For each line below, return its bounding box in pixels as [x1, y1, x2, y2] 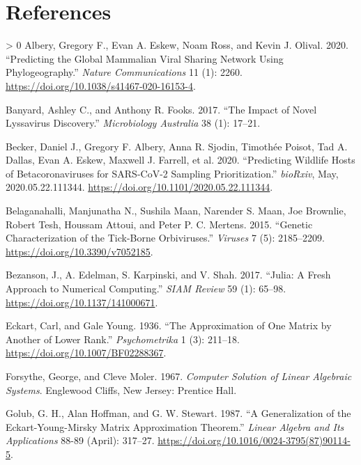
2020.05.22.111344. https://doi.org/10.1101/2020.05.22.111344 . [6, 180, 273, 194]
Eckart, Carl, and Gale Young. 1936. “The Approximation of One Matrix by [6, 318, 332, 333]
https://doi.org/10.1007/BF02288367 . [6, 345, 167, 360]
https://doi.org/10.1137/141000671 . [6, 294, 158, 309]
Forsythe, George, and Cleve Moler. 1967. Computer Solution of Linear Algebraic [6, 369, 352, 383]
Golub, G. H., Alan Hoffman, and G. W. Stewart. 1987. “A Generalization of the [6, 406, 351, 420]
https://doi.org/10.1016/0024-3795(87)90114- [158, 433, 351, 448]
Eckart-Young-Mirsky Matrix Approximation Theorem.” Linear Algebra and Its [6, 419, 344, 434]
